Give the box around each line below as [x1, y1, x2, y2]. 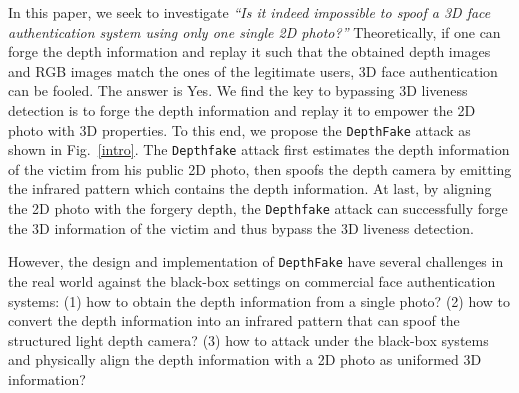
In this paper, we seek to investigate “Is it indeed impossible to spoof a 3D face [8, 2, 491, 22]
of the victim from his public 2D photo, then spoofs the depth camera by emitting [8, 158, 512, 179]
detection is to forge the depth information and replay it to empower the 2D [8, 99, 476, 120]
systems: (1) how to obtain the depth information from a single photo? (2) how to [8, 290, 511, 311]
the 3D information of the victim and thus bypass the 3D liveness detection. [8, 217, 474, 238]
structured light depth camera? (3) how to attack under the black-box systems [8, 329, 489, 350]
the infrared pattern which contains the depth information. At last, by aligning [8, 178, 492, 199]
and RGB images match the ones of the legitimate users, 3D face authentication [8, 60, 498, 81]
